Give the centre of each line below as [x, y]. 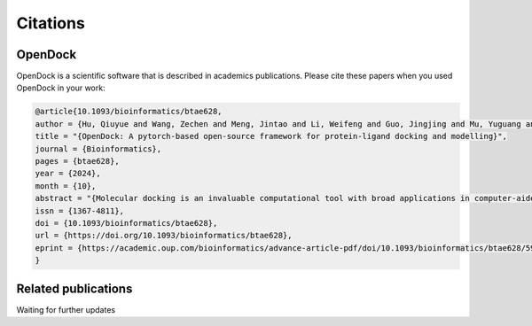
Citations [51, 23]
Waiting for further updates [66, 309]
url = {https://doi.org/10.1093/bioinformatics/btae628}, [164, 236]
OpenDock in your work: [61, 88]
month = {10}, [66, 186]
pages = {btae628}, [77, 161]
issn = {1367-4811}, [79, 211]
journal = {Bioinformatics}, [98, 149]
